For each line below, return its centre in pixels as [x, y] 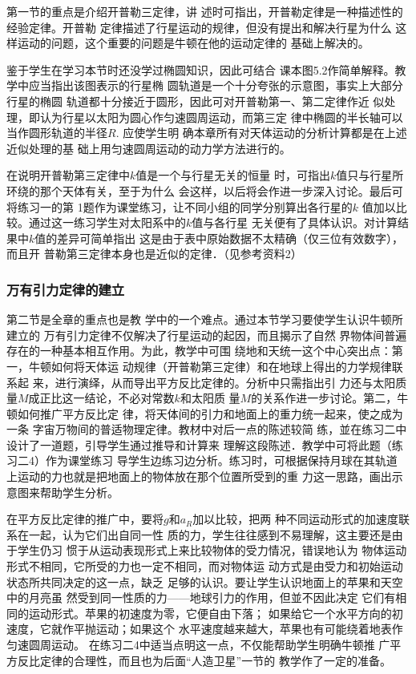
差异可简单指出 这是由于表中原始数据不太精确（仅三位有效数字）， [230, 238]
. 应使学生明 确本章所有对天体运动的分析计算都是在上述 [261, 133]
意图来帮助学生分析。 [63, 492]
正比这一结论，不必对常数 [107, 398]
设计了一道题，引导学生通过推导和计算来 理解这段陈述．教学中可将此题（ [199, 444]
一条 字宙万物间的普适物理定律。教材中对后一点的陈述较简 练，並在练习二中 [207, 429]
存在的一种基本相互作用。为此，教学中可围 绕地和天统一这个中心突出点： [199, 351]
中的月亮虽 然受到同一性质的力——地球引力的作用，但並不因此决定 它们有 [201, 597]
